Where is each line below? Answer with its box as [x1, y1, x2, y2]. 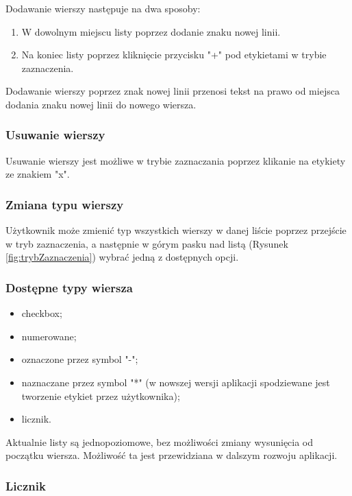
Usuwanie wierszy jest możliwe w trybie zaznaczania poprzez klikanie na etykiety [5, 153, 346, 167]
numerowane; [21, 329, 77, 343]
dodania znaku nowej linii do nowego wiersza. [5, 97, 197, 111]
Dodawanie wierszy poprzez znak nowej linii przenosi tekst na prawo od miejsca [5, 84, 340, 98]
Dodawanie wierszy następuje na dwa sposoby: [5, 1, 201, 15]
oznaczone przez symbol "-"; [21, 352, 138, 366]
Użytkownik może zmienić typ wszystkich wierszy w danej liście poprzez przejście [5, 223, 347, 237]
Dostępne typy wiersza [5, 279, 133, 296]
